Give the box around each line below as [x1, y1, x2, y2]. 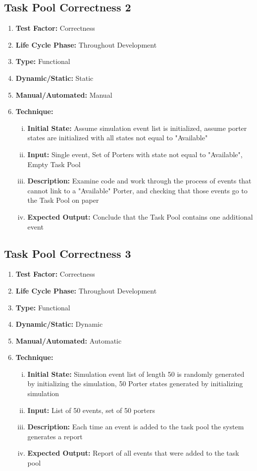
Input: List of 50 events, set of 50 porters [27, 405, 155, 415]
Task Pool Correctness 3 [4, 245, 131, 261]
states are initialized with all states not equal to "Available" [27, 132, 208, 143]
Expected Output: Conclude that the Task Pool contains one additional [27, 211, 253, 222]
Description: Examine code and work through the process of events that [27, 176, 252, 186]
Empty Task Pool [27, 159, 81, 169]
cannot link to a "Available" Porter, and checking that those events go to [27, 185, 248, 195]
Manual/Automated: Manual [15, 89, 112, 100]
